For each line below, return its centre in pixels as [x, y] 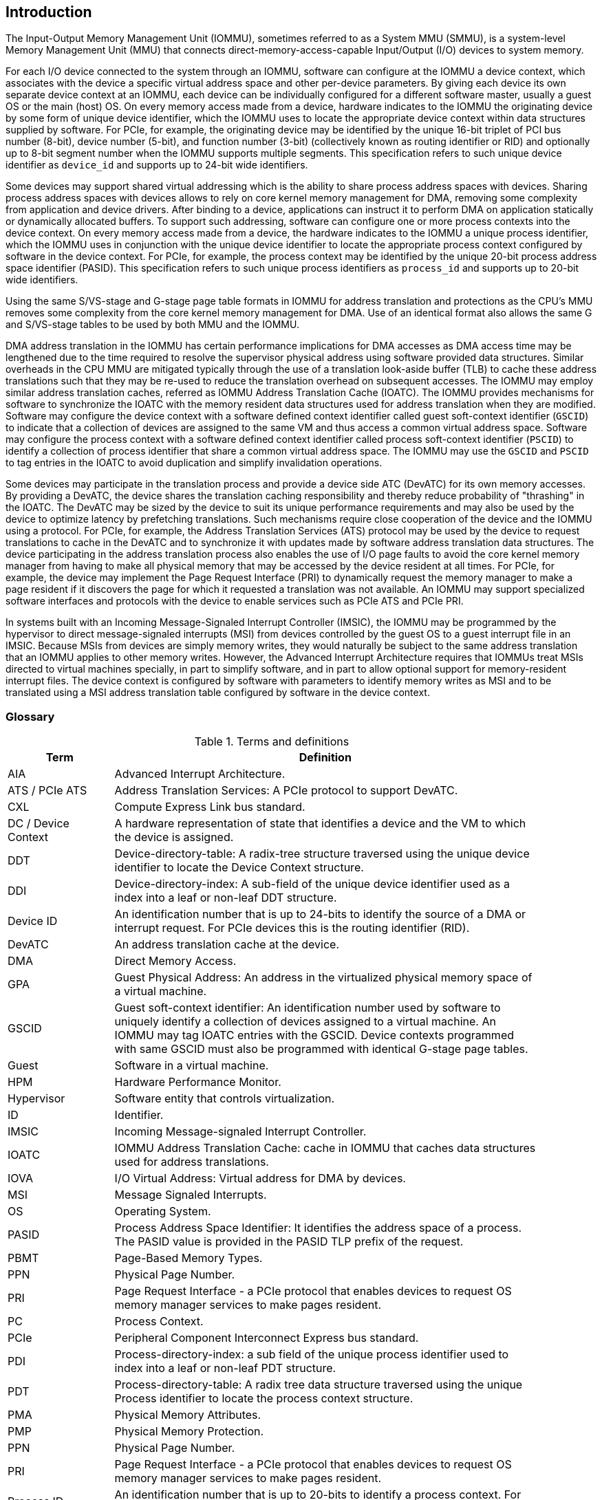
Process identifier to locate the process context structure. [264, 1399]
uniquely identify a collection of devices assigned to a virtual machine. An [305, 1022]
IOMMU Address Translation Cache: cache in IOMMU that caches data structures [325, 1148]
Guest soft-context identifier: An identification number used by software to [308, 1008]
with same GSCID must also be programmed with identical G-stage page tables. [321, 1049]
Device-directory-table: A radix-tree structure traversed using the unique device [322, 854]
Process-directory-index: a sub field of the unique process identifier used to [312, 1355]
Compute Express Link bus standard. [210, 807]
